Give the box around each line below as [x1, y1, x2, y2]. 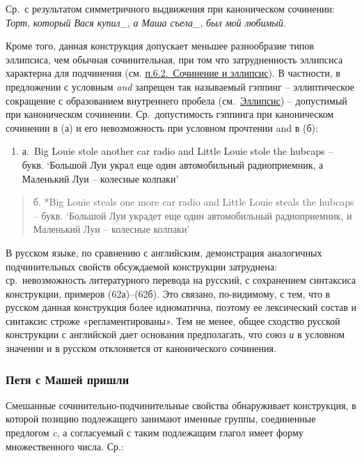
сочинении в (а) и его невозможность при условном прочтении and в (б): [6, 120, 318, 135]
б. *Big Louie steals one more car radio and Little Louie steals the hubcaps [33, 194, 354, 209]
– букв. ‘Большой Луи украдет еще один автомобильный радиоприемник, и [33, 208, 352, 222]
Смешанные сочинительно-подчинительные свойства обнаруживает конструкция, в [6, 397, 356, 412]
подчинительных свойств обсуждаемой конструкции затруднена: [6, 259, 277, 273]
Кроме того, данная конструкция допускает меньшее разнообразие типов [6, 38, 314, 53]
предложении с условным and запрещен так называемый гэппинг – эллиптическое [6, 79, 354, 93]
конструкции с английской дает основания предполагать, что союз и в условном [6, 327, 345, 342]
